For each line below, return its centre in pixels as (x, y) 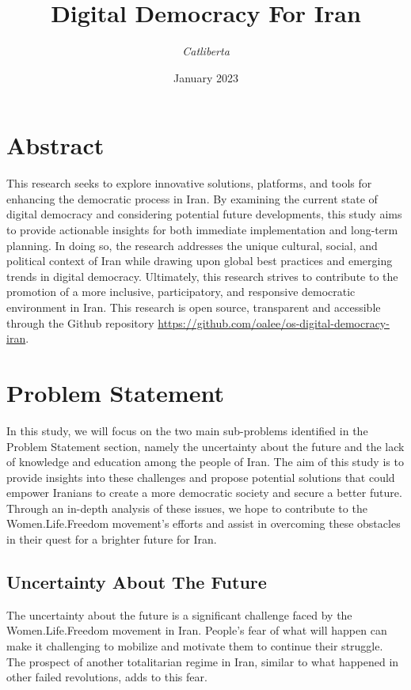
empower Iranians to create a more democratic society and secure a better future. (204, 493)
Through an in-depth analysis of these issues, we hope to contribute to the (187, 508)
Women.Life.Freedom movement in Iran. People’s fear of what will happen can (197, 630)
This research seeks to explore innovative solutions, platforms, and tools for (189, 183)
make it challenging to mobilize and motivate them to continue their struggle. (195, 646)
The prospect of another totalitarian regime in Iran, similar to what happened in (203, 661)
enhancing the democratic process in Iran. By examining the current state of (192, 198)
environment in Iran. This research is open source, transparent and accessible (194, 307)
